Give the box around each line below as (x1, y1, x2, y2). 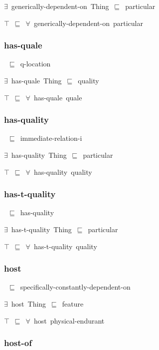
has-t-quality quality (33, 241, 97, 251)
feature (62, 299, 84, 309)
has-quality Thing (11, 150, 67, 160)
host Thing (11, 299, 46, 309)
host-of (4, 337, 32, 349)
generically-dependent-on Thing (11, 1, 109, 11)
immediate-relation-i (20, 133, 82, 143)
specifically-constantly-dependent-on (20, 282, 131, 292)
